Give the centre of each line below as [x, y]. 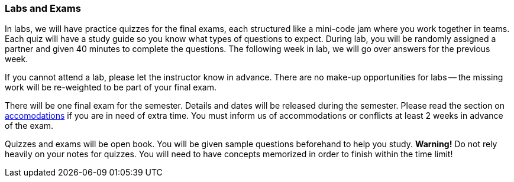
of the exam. [29, 126]
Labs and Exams [43, 8]
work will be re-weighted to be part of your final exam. [111, 87]
